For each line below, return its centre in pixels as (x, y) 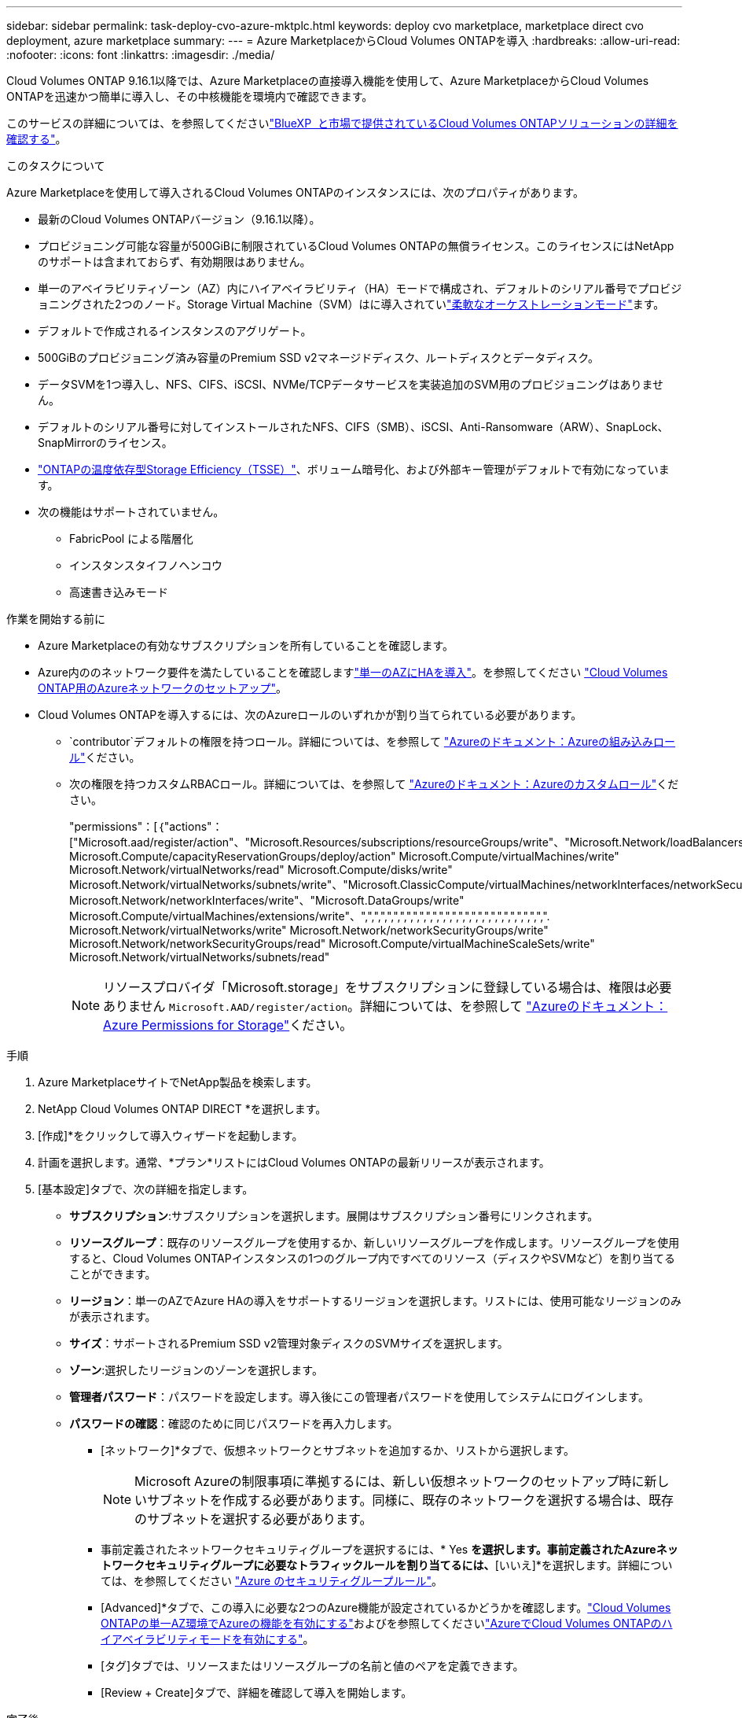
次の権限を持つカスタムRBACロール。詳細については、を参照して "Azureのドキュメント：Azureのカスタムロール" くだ (374, 784)
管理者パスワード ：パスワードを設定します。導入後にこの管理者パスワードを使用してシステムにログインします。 (360, 1397)
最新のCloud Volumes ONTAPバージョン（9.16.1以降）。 (179, 219)
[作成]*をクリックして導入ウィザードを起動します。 (171, 1136)
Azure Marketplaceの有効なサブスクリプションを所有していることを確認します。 (246, 645)
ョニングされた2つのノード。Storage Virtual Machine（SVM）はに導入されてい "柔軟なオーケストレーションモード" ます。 (351, 304)
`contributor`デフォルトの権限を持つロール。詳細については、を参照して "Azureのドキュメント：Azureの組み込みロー (373, 741)
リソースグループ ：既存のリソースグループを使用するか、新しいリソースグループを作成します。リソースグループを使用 (375, 1242)
